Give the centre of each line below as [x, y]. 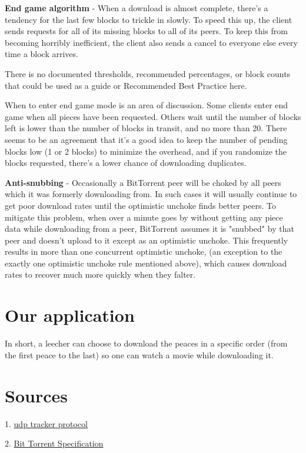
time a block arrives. [41, 54]
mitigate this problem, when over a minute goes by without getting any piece [144, 217]
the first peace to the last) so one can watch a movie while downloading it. [139, 354]
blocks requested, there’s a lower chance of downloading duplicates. [126, 163]
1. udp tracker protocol [46, 423]
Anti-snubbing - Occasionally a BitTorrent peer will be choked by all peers [143, 182]
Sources [36, 395]
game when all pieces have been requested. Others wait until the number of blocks [153, 116]
